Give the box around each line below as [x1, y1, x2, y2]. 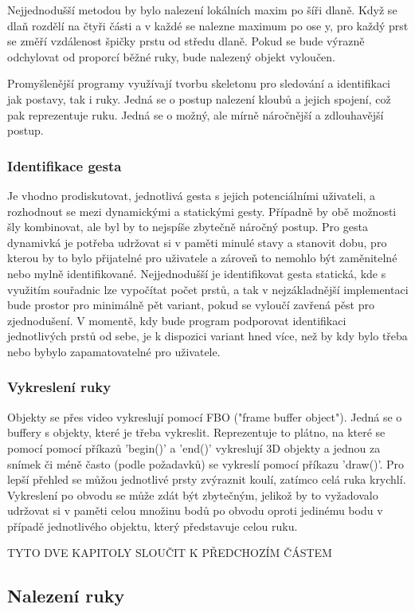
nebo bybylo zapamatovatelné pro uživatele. [7, 343, 221, 359]
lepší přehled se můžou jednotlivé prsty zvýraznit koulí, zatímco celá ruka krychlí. [7, 471, 406, 488]
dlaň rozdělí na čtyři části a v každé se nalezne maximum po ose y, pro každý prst [7, 17, 409, 33]
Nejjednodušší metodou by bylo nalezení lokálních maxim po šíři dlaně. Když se [7, 2, 397, 18]
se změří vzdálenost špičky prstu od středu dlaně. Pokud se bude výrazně [7, 33, 365, 49]
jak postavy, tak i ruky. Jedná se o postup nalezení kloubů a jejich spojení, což [7, 90, 391, 107]
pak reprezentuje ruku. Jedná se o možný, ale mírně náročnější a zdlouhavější [7, 106, 384, 123]
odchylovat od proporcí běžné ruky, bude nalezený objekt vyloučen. [7, 48, 336, 65]
